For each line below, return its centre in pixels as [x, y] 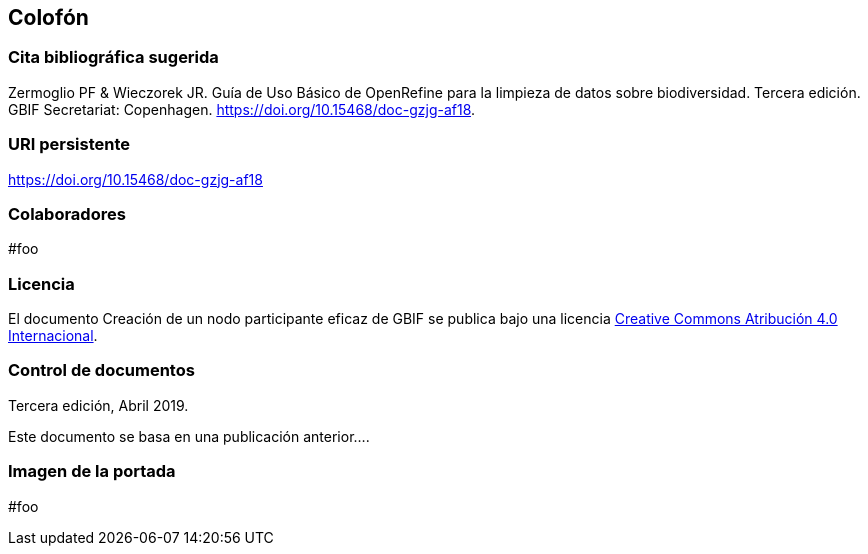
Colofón [48, 17]
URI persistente [69, 144]
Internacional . [53, 336]
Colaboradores [67, 213]
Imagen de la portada [92, 471]
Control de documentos [101, 370]
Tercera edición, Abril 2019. [98, 405]
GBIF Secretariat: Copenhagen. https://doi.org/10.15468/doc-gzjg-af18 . [242, 109]
